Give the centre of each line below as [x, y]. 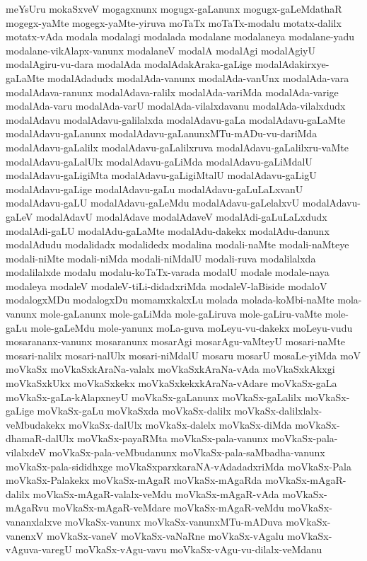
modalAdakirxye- [292, 64]
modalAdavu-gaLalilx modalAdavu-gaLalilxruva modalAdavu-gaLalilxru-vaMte [177, 147]
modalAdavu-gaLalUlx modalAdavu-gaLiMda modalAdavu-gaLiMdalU [159, 161]
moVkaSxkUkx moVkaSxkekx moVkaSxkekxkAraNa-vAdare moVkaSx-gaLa [171, 383]
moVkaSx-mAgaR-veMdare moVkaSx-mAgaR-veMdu [168, 508]
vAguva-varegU [39, 549]
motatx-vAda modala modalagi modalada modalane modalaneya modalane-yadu [180, 36]
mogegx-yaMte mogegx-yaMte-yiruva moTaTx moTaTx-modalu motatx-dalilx [174, 22]
